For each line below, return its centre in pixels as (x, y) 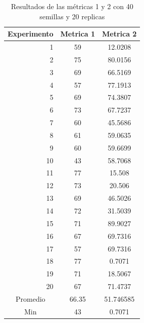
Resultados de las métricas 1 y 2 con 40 (72, 6)
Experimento (31, 34)
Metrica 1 (78, 34)
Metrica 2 (119, 34)
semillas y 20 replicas (72, 16)
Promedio (30, 298)
